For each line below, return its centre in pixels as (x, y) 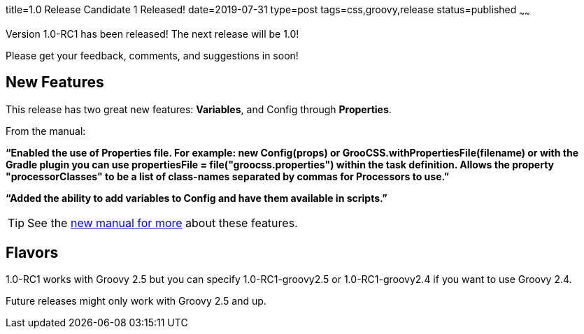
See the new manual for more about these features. (163, 223)
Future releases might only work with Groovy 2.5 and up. (136, 301)
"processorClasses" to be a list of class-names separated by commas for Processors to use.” (228, 176)
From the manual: (46, 131)
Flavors (32, 253)
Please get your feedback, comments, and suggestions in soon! (152, 55)
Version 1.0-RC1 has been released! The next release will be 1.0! (152, 34)
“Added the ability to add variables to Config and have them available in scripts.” (197, 198)
